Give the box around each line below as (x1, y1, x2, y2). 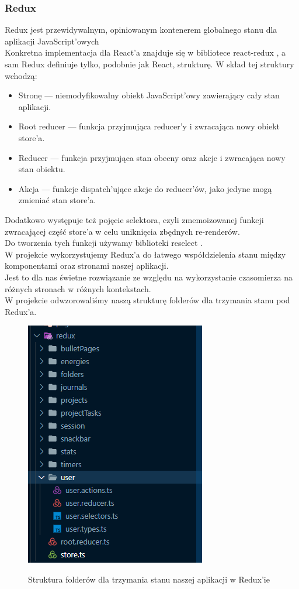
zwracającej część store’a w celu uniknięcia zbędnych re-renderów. (5, 225, 240, 237)
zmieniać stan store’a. (18, 194, 96, 206)
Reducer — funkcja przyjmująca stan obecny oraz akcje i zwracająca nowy (18, 151, 286, 163)
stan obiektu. (18, 163, 65, 175)
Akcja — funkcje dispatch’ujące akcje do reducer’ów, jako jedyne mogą (18, 182, 272, 194)
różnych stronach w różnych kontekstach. (5, 282, 151, 294)
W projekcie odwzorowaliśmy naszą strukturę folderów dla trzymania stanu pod (5, 294, 290, 306)
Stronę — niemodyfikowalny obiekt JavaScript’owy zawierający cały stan (18, 89, 280, 101)
